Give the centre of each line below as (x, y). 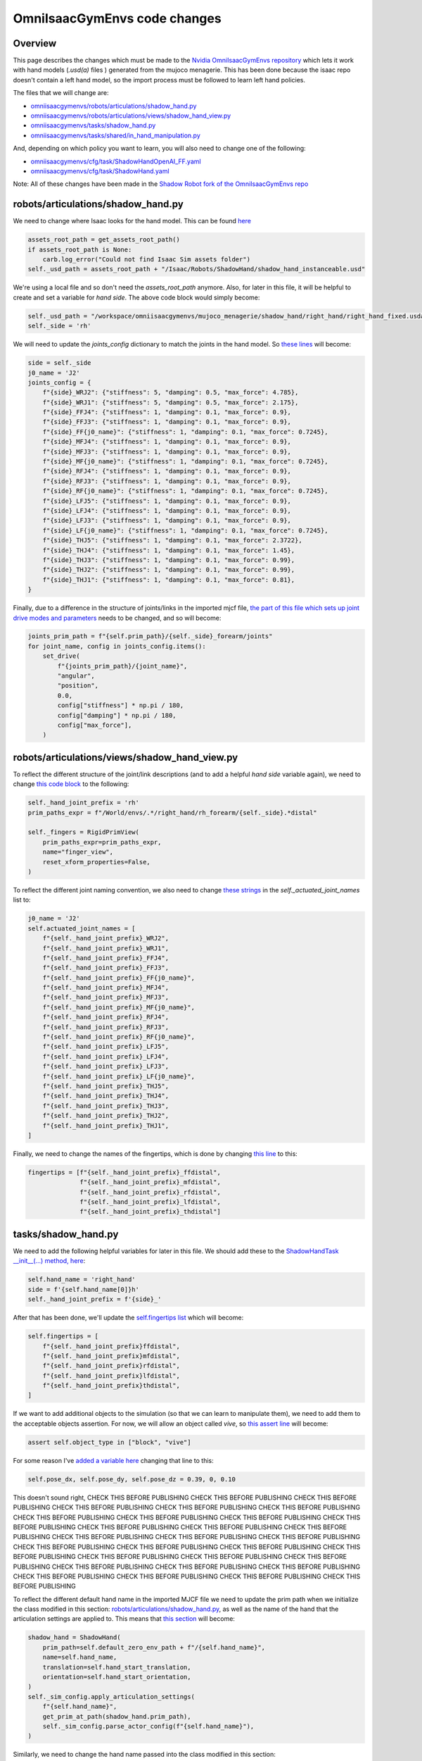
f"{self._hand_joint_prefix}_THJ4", (105, 1096)
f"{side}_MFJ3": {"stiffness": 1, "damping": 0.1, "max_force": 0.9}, (167, 452)
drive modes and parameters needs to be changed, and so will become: (117, 618)
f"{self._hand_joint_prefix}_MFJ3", (105, 997)
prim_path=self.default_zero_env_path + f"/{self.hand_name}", (154, 1647)
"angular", (76, 676)
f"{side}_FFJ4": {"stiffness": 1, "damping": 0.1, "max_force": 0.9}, (167, 412)
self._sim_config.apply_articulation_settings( (111, 1697)
